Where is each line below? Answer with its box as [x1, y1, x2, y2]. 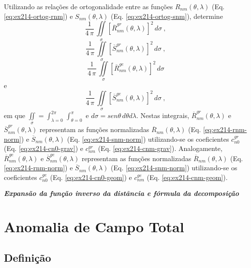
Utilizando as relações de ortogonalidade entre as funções [4, 1, 173, 11]
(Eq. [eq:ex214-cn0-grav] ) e [4, 143, 83, 153]
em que [4, 110, 25, 120]
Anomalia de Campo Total [4, 217, 184, 237]
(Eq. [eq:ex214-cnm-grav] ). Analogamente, [98, 143, 222, 153]
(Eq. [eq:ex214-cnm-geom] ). [147, 172, 228, 182]
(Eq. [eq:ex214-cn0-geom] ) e [50, 172, 132, 182]
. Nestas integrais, [136, 110, 190, 120]
